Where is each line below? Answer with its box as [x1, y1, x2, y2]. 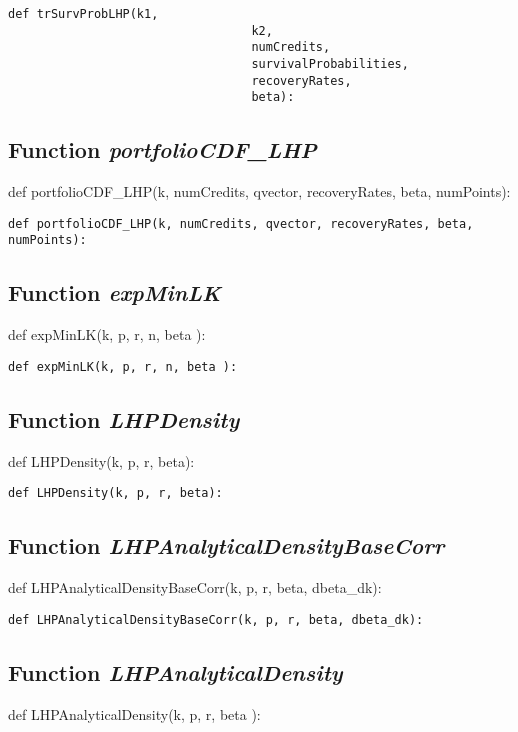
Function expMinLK [8, 277, 221, 308]
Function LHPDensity [8, 403, 240, 434]
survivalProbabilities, [251, 56, 409, 71]
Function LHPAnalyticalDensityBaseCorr [8, 530, 445, 561]
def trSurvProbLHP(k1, [8, 7, 159, 21]
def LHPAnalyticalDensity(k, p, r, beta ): [8, 703, 261, 724]
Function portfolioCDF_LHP [8, 134, 317, 165]
